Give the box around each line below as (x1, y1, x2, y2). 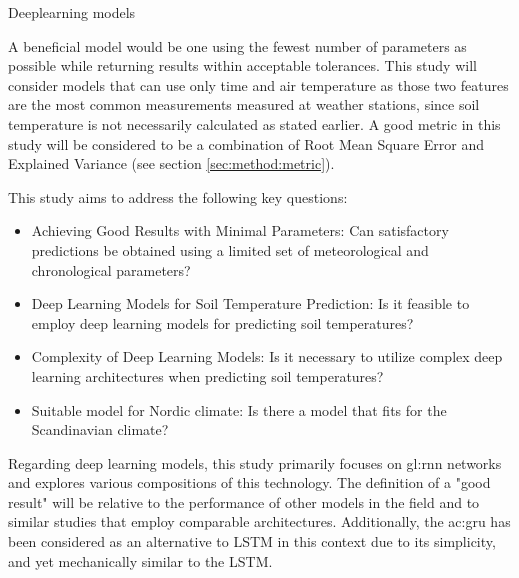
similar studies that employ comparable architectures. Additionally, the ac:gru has (8, 511, 511, 532)
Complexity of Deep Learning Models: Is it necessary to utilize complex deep (31, 346, 503, 367)
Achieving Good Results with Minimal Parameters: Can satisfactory (31, 220, 449, 241)
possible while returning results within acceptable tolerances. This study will (8, 55, 477, 76)
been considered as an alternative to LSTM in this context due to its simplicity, (8, 531, 496, 552)
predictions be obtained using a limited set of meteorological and (31, 239, 429, 260)
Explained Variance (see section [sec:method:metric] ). (8, 153, 335, 174)
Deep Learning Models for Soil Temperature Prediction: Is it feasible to (31, 293, 470, 314)
